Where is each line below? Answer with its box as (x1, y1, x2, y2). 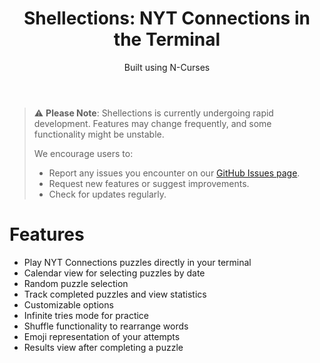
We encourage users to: (33, 147, 134, 159)
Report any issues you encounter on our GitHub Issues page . (48, 167, 301, 179)
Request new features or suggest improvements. (48, 177, 250, 189)
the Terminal (113, 28, 221, 51)
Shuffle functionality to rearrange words (23, 320, 189, 332)
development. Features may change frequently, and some (33, 117, 272, 129)
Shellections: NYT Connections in (23, 7, 311, 30)
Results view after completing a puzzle (23, 341, 184, 353)
